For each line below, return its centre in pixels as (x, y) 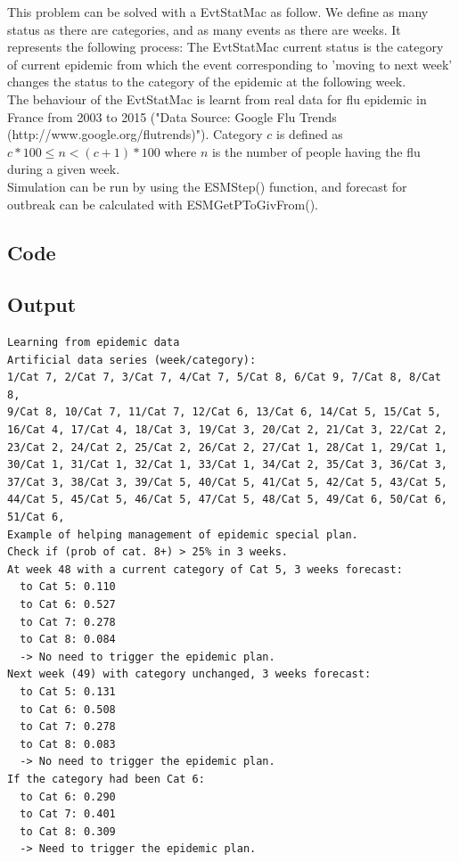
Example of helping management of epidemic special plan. (183, 534)
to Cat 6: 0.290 (68, 796)
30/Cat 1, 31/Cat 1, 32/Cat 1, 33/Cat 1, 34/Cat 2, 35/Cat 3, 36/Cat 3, (227, 465)
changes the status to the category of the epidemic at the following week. (207, 82)
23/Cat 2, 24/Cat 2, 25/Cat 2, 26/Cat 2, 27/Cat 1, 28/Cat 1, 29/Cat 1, (227, 447)
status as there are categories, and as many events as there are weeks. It (204, 29)
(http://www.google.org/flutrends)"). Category (135, 134)
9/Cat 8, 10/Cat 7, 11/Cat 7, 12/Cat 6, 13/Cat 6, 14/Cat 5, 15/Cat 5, (224, 412)
